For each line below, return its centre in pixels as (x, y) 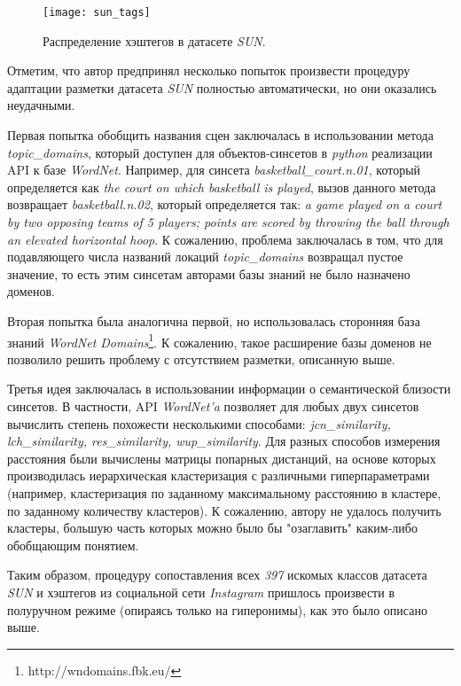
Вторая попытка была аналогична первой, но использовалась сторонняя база (214, 320)
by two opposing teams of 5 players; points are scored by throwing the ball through (228, 222)
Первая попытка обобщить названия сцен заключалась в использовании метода (220, 135)
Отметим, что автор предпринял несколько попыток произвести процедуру (209, 70)
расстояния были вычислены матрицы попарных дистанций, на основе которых (222, 458)
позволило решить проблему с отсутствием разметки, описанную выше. (201, 359)
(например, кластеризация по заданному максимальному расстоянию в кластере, (224, 492)
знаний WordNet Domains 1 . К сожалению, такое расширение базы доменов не (219, 340)
